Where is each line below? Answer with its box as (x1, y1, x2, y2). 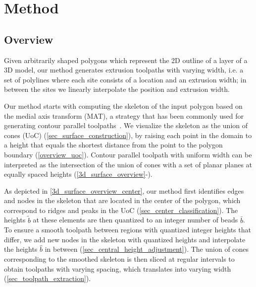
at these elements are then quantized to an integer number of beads (33, 215, 238, 225)
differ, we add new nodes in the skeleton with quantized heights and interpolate (4, 234, 246, 244)
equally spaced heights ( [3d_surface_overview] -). (4, 169, 153, 179)
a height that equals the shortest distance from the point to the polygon (4, 140, 223, 150)
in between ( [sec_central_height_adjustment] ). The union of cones (45, 244, 249, 254)
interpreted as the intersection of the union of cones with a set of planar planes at (4, 159, 253, 169)
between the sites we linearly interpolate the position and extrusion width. (4, 84, 230, 94)
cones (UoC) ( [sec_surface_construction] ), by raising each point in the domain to (4, 130, 252, 140)
